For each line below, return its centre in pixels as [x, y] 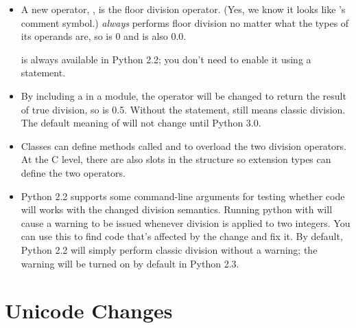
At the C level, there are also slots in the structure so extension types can [176, 159]
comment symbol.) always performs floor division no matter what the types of [185, 22]
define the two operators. [73, 172]
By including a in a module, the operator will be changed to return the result [183, 95]
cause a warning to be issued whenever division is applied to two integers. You [186, 222]
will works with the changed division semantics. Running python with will [177, 209]
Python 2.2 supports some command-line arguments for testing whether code [183, 196]
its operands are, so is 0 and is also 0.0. [104, 36]
